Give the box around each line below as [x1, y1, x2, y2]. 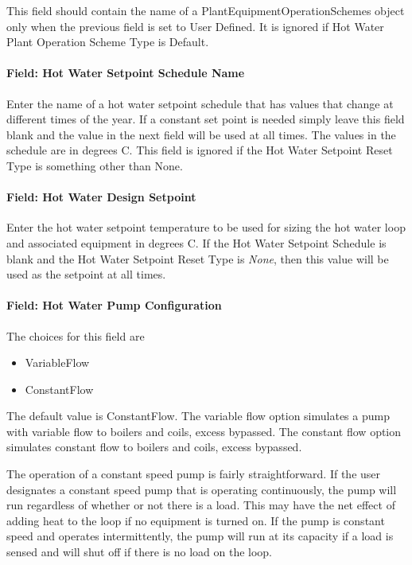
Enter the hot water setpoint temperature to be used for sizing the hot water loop [6, 219, 406, 236]
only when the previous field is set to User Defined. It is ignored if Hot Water [6, 18, 384, 34]
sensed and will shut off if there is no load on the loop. [6, 544, 273, 560]
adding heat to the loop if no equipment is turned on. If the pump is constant [6, 512, 385, 528]
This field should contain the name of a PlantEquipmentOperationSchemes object [6, 2, 405, 18]
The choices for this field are [6, 327, 145, 344]
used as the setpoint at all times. [6, 266, 166, 282]
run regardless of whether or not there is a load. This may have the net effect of [6, 497, 395, 513]
